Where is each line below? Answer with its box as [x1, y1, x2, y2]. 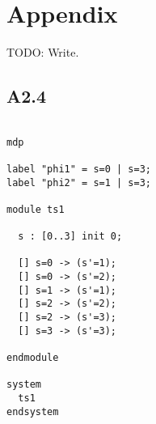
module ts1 [6, 203, 65, 215]
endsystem [6, 405, 59, 418]
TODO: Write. [6, 44, 79, 61]
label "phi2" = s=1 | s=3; [6, 176, 151, 189]
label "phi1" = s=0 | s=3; [6, 163, 151, 175]
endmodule [6, 352, 59, 364]
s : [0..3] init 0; [18, 231, 123, 243]
